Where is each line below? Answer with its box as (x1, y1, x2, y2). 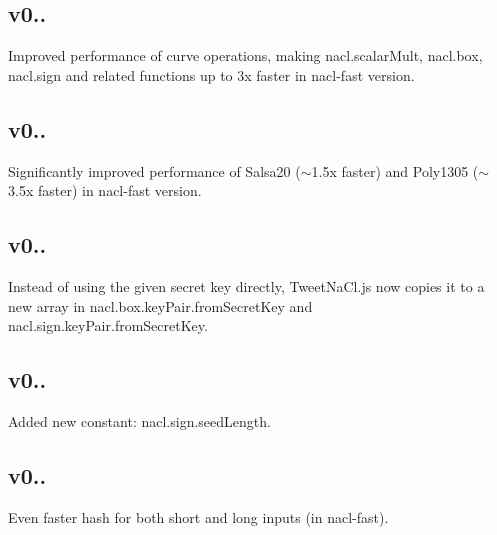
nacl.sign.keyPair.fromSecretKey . (8, 315, 208, 336)
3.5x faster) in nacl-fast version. (8, 180, 202, 201)
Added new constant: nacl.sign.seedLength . (8, 410, 271, 431)
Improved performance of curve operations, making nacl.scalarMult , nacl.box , (8, 45, 483, 66)
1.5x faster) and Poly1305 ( (311, 160, 479, 181)
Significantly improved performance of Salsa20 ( (8, 160, 301, 181)
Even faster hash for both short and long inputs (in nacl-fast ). (8, 506, 389, 527)
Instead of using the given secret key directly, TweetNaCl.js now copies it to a (8, 275, 485, 296)
